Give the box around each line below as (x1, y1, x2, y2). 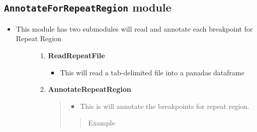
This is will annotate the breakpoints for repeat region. (80, 100, 249, 111)
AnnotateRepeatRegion (48, 84, 131, 94)
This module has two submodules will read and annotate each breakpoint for (16, 23, 253, 34)
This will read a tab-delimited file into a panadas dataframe (60, 67, 244, 77)
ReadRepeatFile (48, 50, 105, 60)
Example (88, 117, 115, 128)
